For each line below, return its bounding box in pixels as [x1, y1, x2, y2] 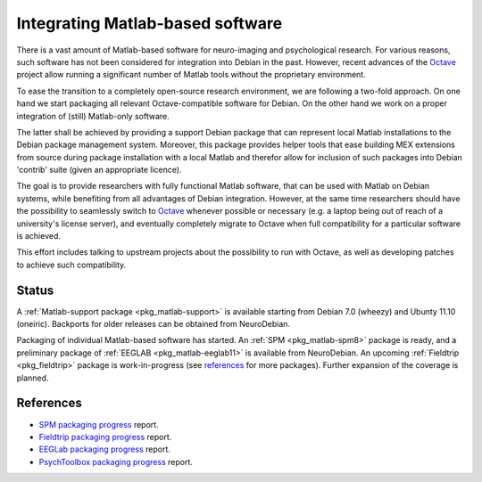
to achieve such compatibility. [16, 259, 127, 270]
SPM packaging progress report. [38, 419, 160, 429]
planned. [16, 372, 49, 383]
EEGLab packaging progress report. [38, 444, 171, 454]
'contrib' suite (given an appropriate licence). [16, 165, 182, 176]
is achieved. [16, 231, 62, 241]
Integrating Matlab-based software [16, 13, 283, 33]
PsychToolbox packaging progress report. [38, 456, 194, 467]
